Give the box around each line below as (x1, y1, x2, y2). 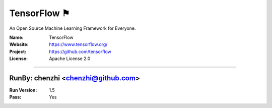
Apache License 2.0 (49, 56, 91, 62)
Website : (9, 41, 29, 47)
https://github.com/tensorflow (49, 48, 112, 55)
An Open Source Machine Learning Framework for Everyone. (9, 25, 136, 31)
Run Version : (9, 87, 37, 93)
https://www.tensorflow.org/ (49, 41, 108, 47)
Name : (9, 34, 24, 40)
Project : (9, 48, 27, 55)
